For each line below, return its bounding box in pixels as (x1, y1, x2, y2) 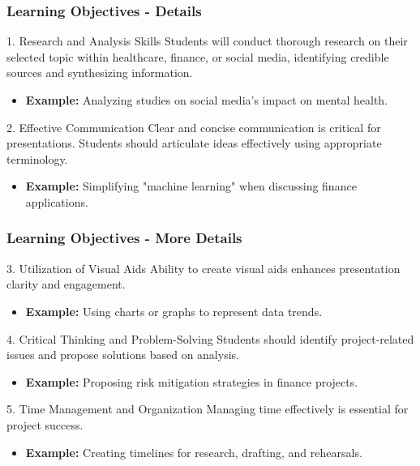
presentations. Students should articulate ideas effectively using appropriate (6, 135, 382, 152)
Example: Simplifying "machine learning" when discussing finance (25, 177, 357, 195)
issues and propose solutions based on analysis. (6, 346, 239, 363)
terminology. (6, 150, 68, 167)
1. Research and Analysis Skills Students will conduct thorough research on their (6, 32, 408, 49)
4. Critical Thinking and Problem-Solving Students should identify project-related (6, 330, 414, 347)
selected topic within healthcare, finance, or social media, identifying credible (6, 48, 389, 65)
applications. (25, 193, 88, 210)
